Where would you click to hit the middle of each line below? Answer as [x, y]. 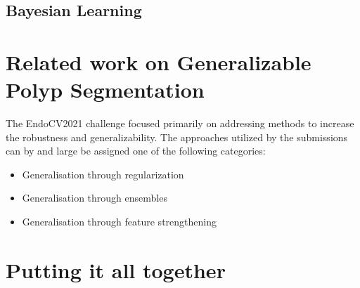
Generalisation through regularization [103, 174]
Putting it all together [116, 269]
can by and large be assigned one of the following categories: [136, 151]
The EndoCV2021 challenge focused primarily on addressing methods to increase [180, 123]
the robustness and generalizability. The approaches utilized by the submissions [177, 137]
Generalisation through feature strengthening [119, 222]
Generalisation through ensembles [95, 198]
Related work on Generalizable [159, 61]
